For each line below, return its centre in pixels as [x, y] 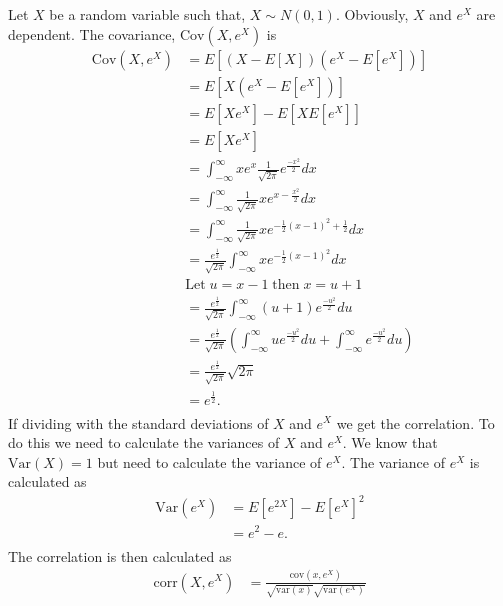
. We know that [390, 442]
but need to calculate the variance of [209, 461]
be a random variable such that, [147, 14]
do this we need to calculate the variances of [144, 442]
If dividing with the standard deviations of [138, 422]
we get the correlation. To [415, 422]
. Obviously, [372, 14]
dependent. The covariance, [92, 33]
